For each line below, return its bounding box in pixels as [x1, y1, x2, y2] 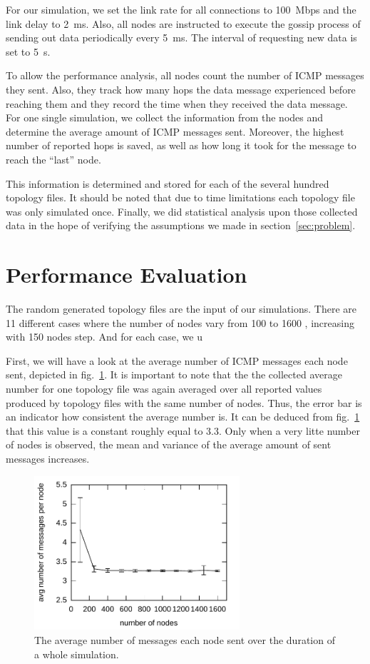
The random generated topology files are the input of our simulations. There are [6, 301, 357, 316]
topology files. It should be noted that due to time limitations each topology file [6, 190, 355, 205]
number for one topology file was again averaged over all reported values [6, 381, 322, 396]
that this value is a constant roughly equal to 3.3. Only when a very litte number [6, 423, 360, 438]
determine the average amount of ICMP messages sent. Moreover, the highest [6, 124, 344, 139]
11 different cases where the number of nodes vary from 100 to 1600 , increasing [6, 315, 354, 330]
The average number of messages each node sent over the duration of [34, 633, 335, 648]
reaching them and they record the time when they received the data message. [6, 96, 348, 111]
